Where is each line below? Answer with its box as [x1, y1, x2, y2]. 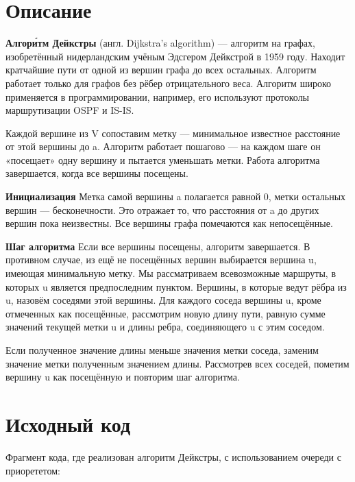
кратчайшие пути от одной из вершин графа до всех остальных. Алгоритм [5, 62, 317, 77]
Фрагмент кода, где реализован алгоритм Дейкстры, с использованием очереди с [5, 449, 341, 463]
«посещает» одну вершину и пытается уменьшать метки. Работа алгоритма [5, 152, 320, 167]
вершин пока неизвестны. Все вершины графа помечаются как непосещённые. [5, 216, 333, 230]
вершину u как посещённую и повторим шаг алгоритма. [5, 370, 240, 384]
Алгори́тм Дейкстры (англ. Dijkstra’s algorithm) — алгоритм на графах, [5, 36, 315, 50]
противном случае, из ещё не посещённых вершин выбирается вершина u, [5, 252, 317, 267]
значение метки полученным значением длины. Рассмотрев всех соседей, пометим [5, 356, 350, 370]
